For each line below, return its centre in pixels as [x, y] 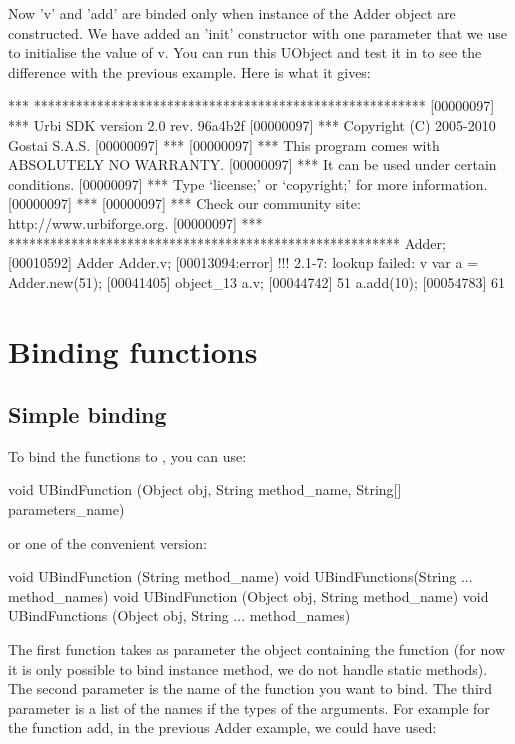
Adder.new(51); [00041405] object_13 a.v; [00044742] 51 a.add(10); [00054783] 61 [257, 281]
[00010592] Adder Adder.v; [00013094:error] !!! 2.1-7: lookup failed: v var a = [243, 262]
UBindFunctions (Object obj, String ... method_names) [179, 615]
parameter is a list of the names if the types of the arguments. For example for [249, 707]
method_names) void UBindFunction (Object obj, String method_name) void [248, 595]
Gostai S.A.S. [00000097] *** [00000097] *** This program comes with [224, 144]
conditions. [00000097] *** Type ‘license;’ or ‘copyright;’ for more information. [248, 183]
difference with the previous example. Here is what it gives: [189, 71]
